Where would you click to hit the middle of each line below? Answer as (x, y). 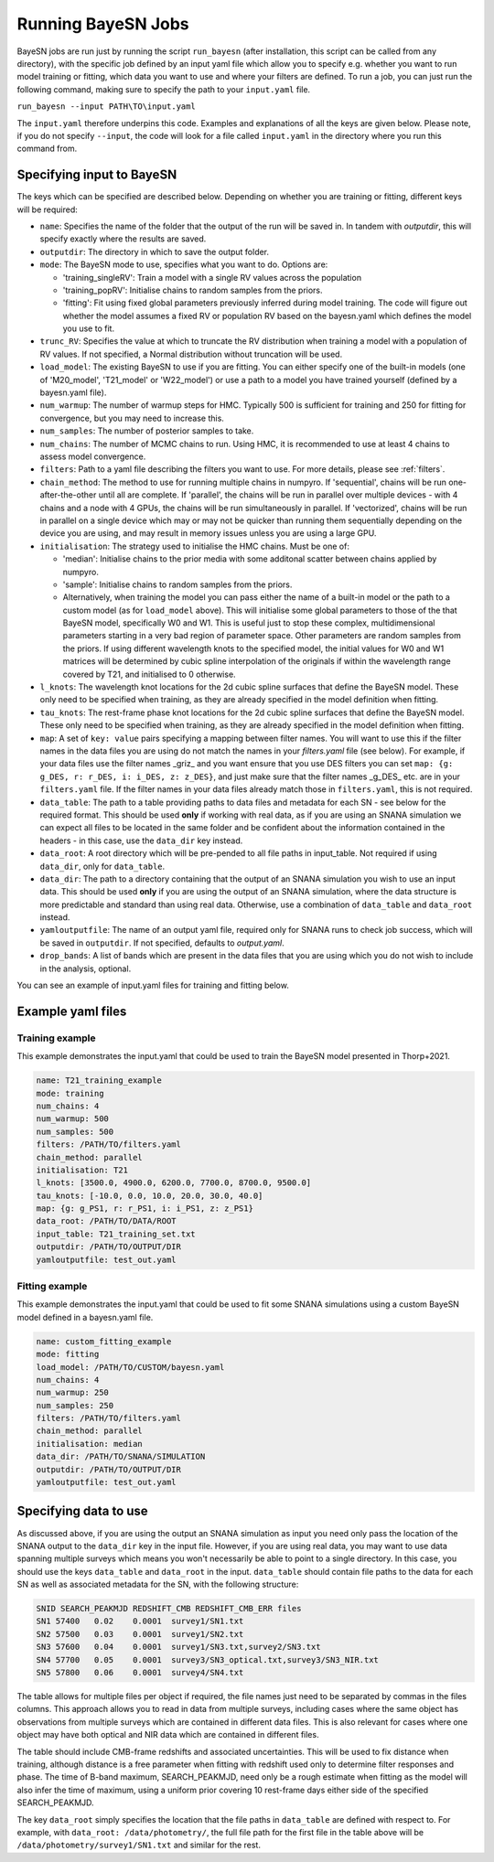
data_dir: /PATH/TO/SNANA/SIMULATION (121, 1457)
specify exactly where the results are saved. (123, 239)
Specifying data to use (82, 1511)
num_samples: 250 (75, 1405)
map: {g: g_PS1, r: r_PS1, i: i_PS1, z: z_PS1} (145, 1209)
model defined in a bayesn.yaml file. (85, 1317)
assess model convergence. (93, 456)
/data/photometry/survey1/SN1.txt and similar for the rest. (139, 1845)
